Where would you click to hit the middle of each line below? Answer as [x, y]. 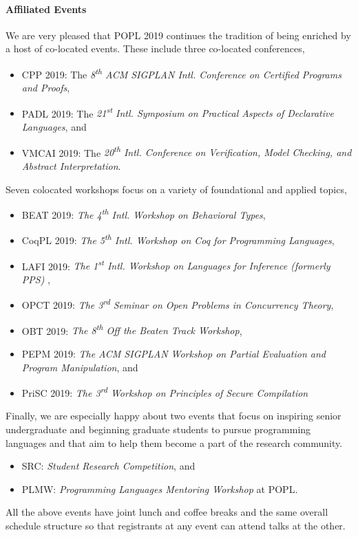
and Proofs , [46, 88]
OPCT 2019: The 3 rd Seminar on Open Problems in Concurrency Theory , [178, 304]
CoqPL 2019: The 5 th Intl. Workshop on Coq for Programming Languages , [178, 239]
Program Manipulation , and [80, 367]
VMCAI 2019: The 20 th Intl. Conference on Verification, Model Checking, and [187, 151]
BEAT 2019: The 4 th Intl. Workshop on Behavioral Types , [144, 213]
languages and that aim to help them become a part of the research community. [174, 442]
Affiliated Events [46, 9]
